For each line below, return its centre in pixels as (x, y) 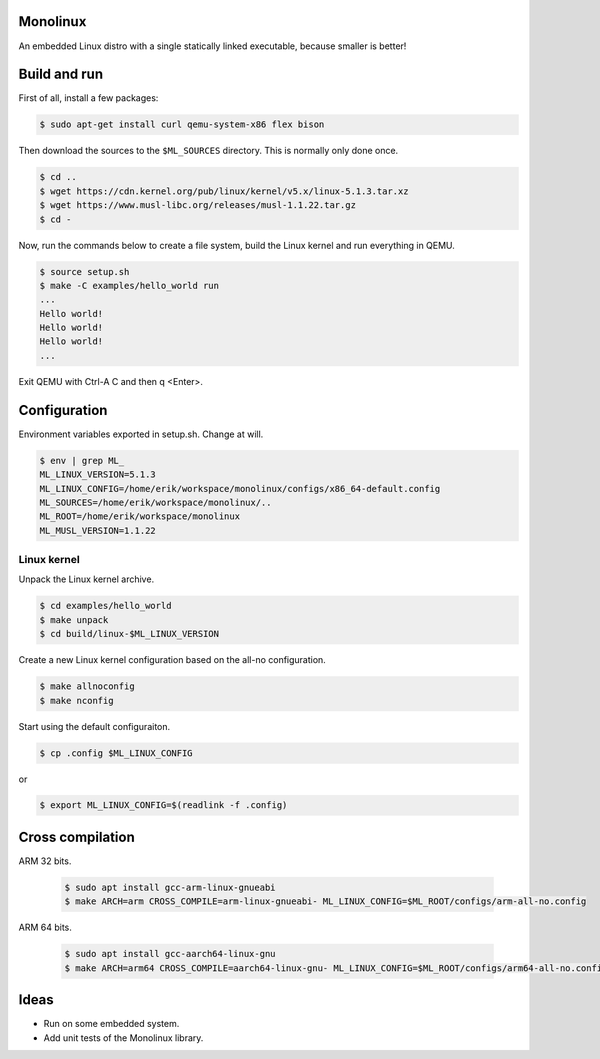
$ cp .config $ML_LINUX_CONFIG (116, 753)
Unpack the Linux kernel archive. (86, 579)
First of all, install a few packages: (88, 98)
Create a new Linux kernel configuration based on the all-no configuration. (172, 660)
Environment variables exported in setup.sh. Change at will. (141, 434)
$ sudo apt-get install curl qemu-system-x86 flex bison (182, 124)
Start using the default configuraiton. (94, 726)
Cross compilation (76, 836)
